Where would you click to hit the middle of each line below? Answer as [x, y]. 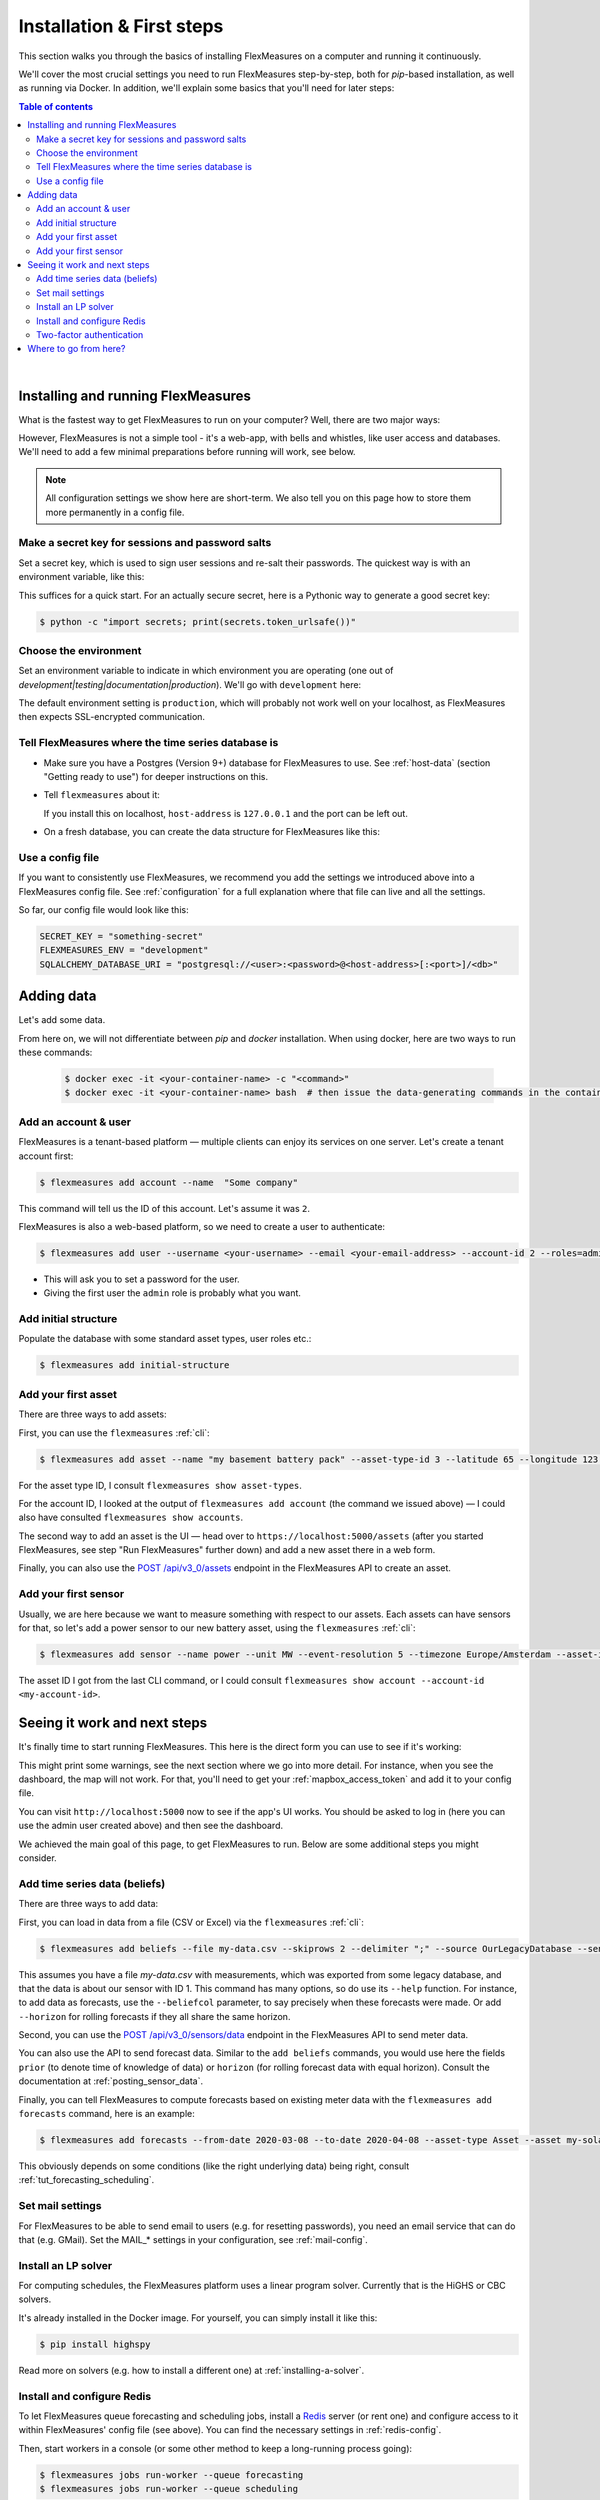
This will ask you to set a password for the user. [141, 1279]
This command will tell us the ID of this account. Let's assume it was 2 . [164, 1208]
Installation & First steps [121, 26]
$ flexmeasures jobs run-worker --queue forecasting [171, 2474]
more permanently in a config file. [115, 512]
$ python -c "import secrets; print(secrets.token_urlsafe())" [198, 621]
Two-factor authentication [90, 334]
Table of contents [56, 106]
